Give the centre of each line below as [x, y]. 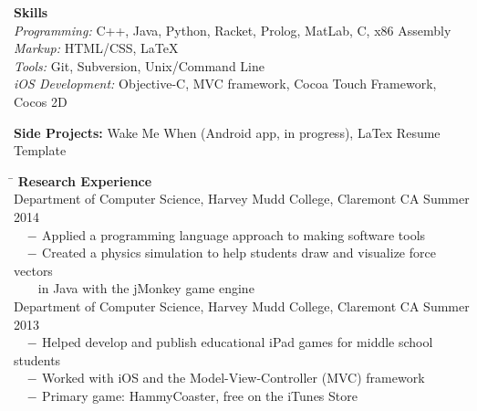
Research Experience [85, 180]
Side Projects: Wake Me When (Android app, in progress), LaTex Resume [227, 132]
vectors [33, 270]
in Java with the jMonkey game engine [146, 288]
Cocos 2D [41, 101]
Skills [31, 12]
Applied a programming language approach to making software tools [234, 234]
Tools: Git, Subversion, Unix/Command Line [139, 65]
